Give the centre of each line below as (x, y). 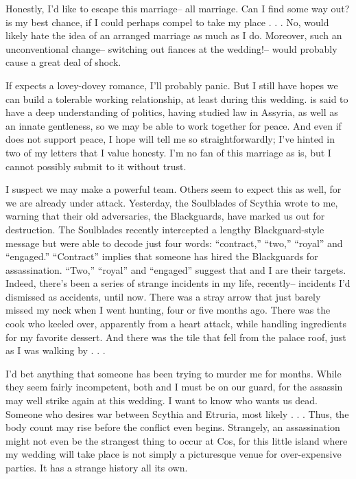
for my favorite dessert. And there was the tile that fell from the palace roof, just (176, 337)
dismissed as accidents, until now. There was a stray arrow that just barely (163, 296)
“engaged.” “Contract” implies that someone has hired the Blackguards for (162, 256)
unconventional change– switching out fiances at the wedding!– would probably (171, 48)
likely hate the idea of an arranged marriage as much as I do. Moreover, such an (174, 35)
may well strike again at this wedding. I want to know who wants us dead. (162, 400)
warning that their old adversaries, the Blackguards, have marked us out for (165, 216)
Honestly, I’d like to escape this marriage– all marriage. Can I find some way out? (178, 8)
